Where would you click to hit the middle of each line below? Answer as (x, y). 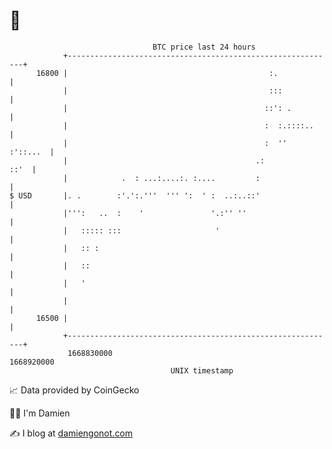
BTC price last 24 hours (204, 47)
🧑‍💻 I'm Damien (40, 413)
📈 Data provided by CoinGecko (74, 390)
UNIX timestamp (202, 370)
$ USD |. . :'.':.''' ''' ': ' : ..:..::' (135, 195)
